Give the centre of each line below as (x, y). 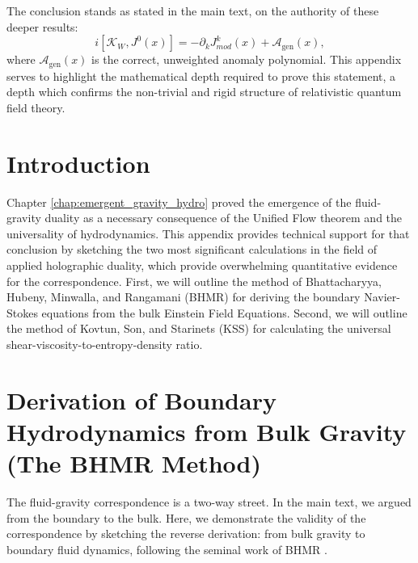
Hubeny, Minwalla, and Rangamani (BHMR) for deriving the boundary (184, 297)
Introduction (78, 163)
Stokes (22, 312)
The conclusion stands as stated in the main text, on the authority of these (193, 11)
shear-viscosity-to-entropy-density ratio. (105, 344)
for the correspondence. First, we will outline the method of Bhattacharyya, (194, 281)
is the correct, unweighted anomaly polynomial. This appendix (247, 59)
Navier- (382, 297)
